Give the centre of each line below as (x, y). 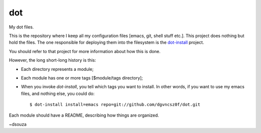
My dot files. (21, 27)
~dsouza (18, 124)
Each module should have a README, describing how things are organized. (84, 115)
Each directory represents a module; (57, 69)
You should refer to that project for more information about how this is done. (85, 51)
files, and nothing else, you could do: (58, 93)
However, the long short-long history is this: (52, 60)
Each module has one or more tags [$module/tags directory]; (82, 78)
